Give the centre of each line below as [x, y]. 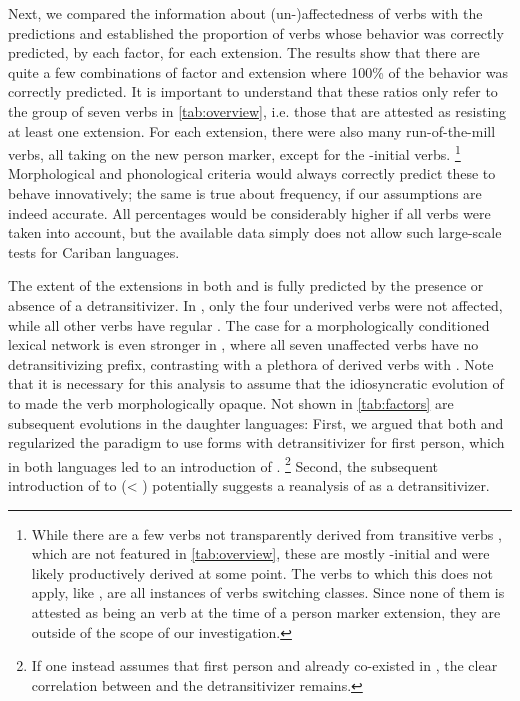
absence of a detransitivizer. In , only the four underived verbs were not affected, [255, 304]
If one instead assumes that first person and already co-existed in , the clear [264, 665]
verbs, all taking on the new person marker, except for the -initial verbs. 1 [234, 152]
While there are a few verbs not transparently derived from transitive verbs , [266, 533]
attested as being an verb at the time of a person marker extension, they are [266, 611]
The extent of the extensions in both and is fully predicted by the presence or [246, 285]
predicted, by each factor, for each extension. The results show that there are [244, 52]
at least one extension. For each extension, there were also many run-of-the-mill [252, 130]
